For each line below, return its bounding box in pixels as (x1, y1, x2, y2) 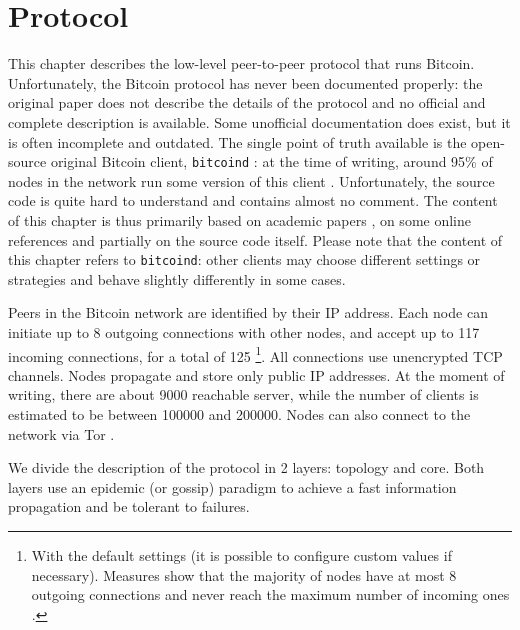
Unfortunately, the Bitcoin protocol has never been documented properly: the (8, 72, 483, 93)
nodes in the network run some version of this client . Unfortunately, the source (8, 170, 495, 191)
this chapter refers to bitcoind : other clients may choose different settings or (8, 249, 481, 270)
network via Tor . (8, 423, 115, 444)
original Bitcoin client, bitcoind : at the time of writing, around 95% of (50, 151, 493, 172)
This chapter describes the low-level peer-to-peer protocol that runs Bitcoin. (8, 53, 475, 74)
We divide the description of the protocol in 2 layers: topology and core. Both (8, 457, 485, 478)
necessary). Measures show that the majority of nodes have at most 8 (31, 564, 457, 585)
